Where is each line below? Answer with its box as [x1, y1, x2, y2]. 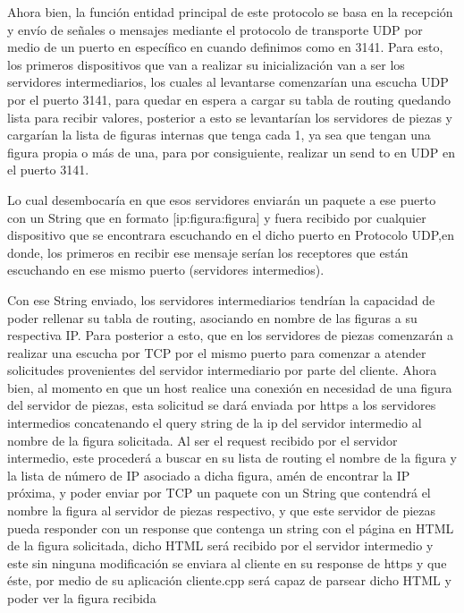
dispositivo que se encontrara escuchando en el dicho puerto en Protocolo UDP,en [7, 226, 454, 244]
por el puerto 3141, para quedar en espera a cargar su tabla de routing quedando [7, 89, 451, 108]
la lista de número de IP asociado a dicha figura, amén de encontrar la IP [7, 465, 410, 484]
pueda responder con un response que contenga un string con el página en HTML [7, 518, 454, 537]
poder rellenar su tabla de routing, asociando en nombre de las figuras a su [7, 308, 418, 327]
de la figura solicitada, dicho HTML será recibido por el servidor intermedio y [7, 536, 434, 555]
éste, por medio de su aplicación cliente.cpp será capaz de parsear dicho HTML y [7, 571, 451, 590]
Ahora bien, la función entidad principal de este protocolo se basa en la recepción [7, 3, 453, 21]
